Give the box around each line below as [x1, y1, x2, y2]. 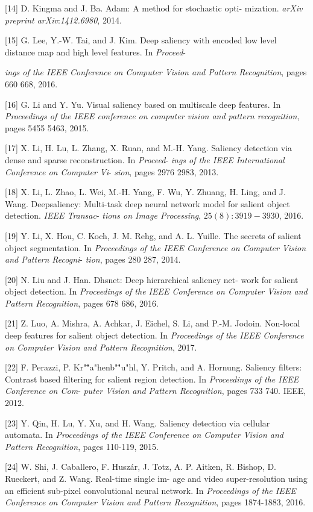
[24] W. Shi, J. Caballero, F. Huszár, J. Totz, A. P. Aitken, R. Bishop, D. [5, 460, 277, 473]
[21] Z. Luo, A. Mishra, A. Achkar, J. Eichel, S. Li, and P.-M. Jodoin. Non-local [5, 317, 300, 329]
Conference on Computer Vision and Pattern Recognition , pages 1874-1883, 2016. [5, 496, 306, 508]
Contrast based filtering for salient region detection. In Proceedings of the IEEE [5, 372, 299, 385]
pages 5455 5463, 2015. [5, 121, 89, 134]
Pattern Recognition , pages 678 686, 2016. [5, 296, 159, 309]
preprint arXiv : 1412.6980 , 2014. [5, 13, 122, 26]
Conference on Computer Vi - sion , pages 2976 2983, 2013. [5, 165, 219, 178]
